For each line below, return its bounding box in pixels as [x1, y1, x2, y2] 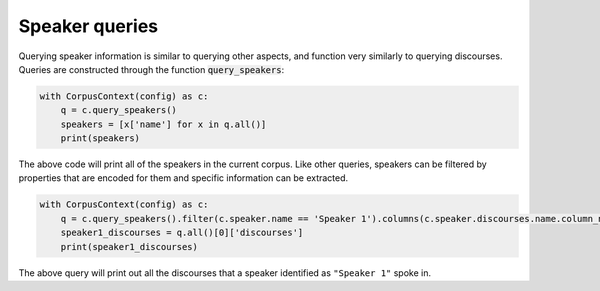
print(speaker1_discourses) [60, 241, 199, 252]
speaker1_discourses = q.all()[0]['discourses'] [60, 227, 304, 239]
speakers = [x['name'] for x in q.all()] [60, 118, 267, 130]
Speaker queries [18, 15, 159, 37]
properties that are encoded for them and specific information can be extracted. [18, 172, 349, 184]
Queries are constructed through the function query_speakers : [18, 63, 285, 75]
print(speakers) [60, 133, 140, 144]
